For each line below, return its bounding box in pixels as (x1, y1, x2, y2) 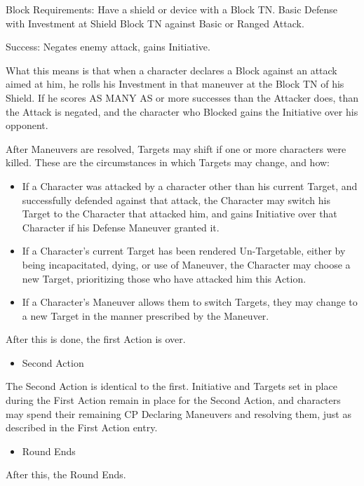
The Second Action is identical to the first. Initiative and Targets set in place (6, 379, 337, 393)
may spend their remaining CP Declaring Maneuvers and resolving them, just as (6, 406, 351, 421)
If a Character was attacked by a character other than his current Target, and (22, 178, 358, 193)
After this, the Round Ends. (6, 467, 126, 482)
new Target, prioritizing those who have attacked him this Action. (22, 271, 306, 285)
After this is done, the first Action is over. (6, 332, 186, 346)
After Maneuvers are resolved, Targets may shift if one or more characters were (6, 141, 346, 156)
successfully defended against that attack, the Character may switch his (22, 192, 330, 207)
